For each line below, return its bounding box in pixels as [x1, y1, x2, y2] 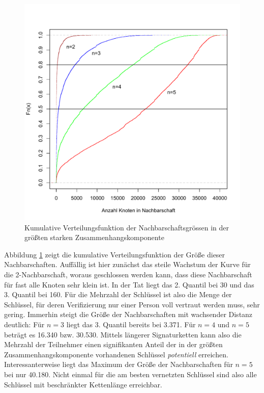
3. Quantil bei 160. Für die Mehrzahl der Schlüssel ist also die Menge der [4, 289, 232, 300]
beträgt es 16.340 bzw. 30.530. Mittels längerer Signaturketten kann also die [4, 329, 242, 339]
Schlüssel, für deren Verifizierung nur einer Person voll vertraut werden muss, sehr [4, 299, 260, 309]
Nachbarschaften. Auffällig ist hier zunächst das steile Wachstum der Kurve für [4, 259, 251, 270]
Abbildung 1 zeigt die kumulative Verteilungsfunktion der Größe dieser [4, 249, 225, 259]
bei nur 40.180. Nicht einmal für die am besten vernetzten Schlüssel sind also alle [4, 369, 257, 379]
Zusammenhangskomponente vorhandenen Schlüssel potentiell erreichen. [4, 349, 228, 359]
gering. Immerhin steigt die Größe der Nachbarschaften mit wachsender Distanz [4, 309, 253, 320]
